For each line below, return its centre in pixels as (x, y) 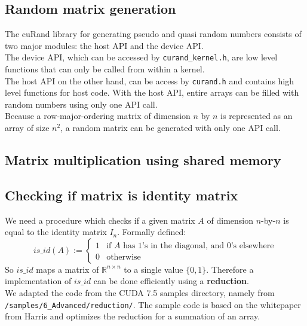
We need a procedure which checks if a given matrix (100, 220)
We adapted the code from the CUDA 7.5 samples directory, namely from (140, 293)
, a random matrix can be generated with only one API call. (171, 128)
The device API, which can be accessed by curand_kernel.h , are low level (141, 57)
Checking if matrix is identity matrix (122, 195)
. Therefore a (230, 269)
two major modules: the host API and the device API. (104, 45)
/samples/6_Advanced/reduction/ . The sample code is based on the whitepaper (153, 304)
